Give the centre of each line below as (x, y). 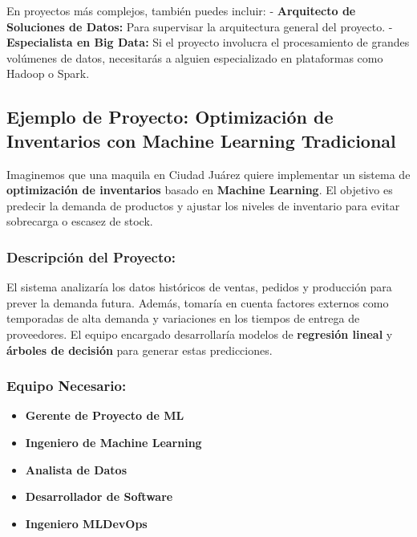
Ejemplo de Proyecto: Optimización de (170, 117)
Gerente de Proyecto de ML (105, 415)
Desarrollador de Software (99, 496)
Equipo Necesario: (67, 386)
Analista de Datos (76, 469)
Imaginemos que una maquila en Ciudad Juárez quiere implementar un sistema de (208, 174)
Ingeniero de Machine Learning (113, 442)
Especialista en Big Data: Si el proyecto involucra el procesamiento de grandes (208, 42)
